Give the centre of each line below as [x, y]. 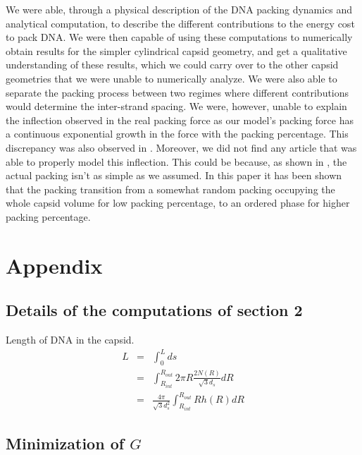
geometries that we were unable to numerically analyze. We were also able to [171, 78]
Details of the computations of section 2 [154, 310]
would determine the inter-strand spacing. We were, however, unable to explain [176, 106]
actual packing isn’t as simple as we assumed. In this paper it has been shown [174, 175]
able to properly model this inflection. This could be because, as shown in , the [176, 161]
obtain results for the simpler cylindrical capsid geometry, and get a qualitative [176, 50]
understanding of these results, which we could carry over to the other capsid [172, 65]
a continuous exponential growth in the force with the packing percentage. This [177, 134]
